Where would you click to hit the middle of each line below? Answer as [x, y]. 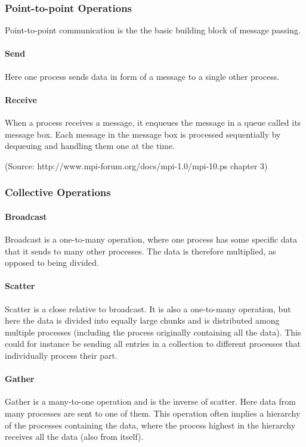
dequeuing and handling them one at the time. [90, 146]
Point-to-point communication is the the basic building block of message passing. [153, 30]
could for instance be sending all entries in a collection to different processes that [153, 344]
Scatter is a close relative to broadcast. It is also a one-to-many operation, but [148, 308]
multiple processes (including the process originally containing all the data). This [153, 332]
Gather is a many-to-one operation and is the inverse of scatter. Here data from [150, 401]
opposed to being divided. [52, 263]
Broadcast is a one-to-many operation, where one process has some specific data [151, 239]
